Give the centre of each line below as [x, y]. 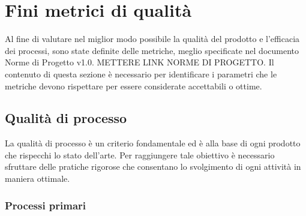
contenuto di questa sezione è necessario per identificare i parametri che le [141, 73]
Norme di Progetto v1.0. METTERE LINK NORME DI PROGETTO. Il [139, 62]
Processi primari [46, 205]
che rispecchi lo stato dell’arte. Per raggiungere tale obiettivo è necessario [140, 154]
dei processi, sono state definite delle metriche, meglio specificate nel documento [152, 50]
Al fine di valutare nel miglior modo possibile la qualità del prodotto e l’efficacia [152, 39]
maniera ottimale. [37, 178]
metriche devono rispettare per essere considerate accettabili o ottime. [133, 85]
